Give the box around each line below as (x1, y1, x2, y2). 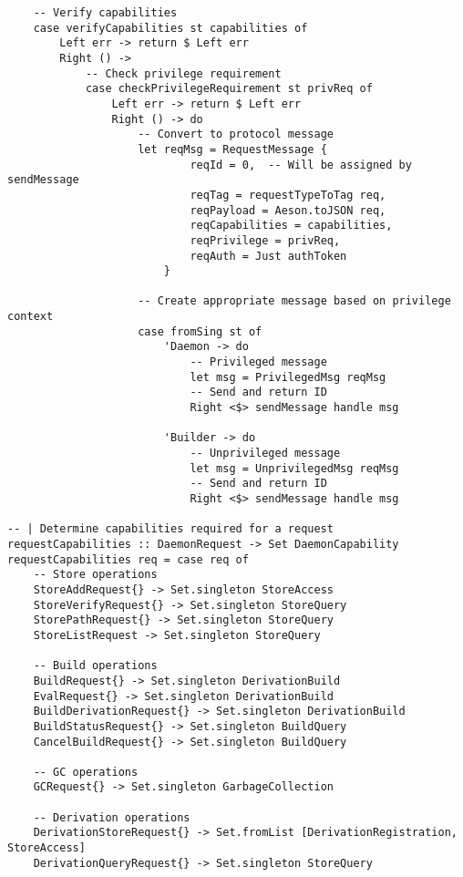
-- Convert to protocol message (138, 128, 334, 141)
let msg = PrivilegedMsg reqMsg (190, 370, 386, 384)
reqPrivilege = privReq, (190, 233, 341, 247)
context (7, 310, 54, 324)
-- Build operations (33, 659, 158, 673)
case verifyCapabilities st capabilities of (33, 21, 308, 35)
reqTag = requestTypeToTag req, (190, 188, 386, 201)
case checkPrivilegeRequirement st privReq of (85, 82, 373, 96)
